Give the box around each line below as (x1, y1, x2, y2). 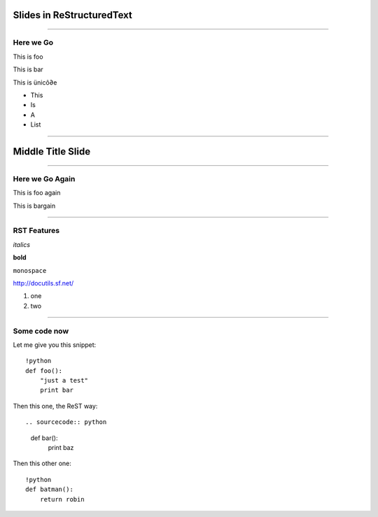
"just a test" (39, 376, 89, 385)
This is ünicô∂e (13, 78, 57, 87)
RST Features (13, 226, 60, 236)
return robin (39, 495, 85, 503)
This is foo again (13, 189, 61, 197)
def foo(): (25, 367, 63, 374)
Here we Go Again (13, 173, 76, 183)
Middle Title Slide (13, 146, 91, 157)
